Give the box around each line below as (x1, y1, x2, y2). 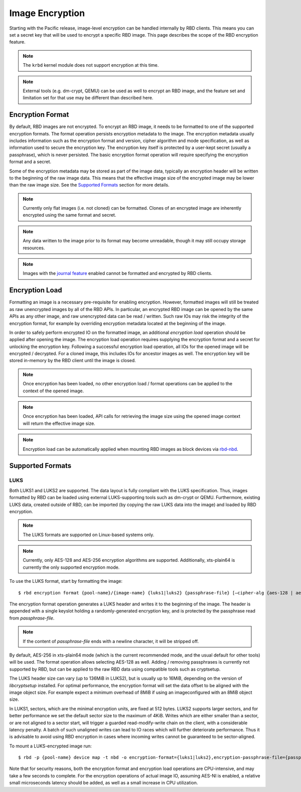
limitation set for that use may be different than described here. (23, 95, 154, 101)
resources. (23, 245, 45, 251)
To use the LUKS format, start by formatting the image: (9, 578, 123, 584)
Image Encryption (9, 8, 85, 19)
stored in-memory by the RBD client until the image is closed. (9, 358, 136, 364)
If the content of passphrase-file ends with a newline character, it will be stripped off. (23, 638, 199, 644)
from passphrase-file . (9, 615, 55, 621)
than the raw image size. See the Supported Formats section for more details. (9, 182, 170, 188)
